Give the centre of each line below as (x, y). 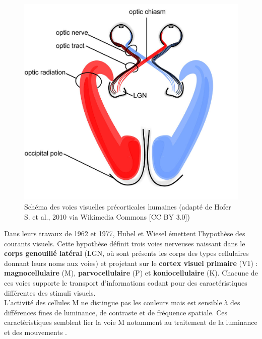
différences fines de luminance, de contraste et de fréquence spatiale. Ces (116, 312)
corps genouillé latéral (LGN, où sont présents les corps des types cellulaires (126, 253)
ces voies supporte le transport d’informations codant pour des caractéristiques (126, 283)
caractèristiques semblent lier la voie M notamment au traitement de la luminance (131, 322)
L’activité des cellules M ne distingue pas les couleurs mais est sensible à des (122, 302)
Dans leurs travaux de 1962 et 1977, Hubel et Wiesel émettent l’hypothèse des (125, 233)
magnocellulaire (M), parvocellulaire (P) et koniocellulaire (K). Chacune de (131, 273)
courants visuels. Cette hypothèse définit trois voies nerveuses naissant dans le (125, 243)
